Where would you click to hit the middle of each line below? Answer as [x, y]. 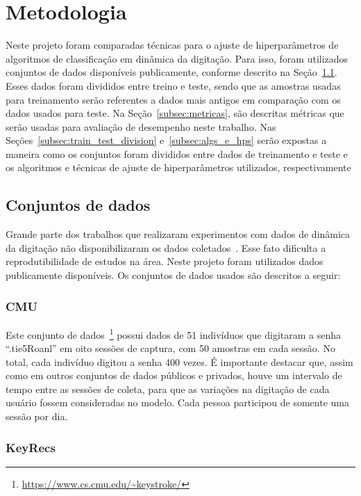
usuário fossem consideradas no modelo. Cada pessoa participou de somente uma [177, 402]
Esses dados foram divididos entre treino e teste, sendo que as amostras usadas [173, 85]
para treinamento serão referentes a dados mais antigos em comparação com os [173, 99]
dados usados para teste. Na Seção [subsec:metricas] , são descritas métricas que [175, 113]
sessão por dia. [37, 416]
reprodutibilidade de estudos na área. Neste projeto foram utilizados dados [165, 261]
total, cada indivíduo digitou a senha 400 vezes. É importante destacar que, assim [179, 361]
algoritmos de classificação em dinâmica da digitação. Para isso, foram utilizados [177, 58]
